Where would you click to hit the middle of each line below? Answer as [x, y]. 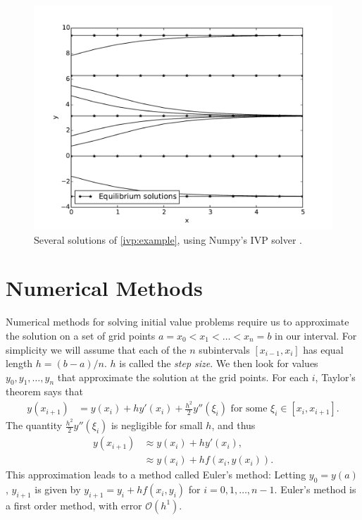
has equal [323, 349]
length [19, 363]
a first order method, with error [74, 505]
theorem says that [44, 391]
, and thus [233, 425]
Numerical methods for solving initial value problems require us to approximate [177, 322]
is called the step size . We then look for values [219, 363]
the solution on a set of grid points [81, 335]
